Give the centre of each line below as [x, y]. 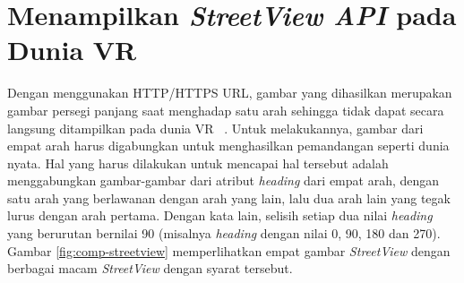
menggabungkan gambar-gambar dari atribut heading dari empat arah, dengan [223, 180]
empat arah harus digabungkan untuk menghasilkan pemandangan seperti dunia [228, 146]
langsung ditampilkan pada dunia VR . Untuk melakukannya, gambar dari [215, 128]
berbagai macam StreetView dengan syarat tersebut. [150, 268]
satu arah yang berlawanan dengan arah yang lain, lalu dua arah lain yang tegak [229, 197]
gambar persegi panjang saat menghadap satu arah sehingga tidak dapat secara [226, 110]
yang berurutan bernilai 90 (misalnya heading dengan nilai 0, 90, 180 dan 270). [224, 233]
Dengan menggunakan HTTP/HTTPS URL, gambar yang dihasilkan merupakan [230, 93]
